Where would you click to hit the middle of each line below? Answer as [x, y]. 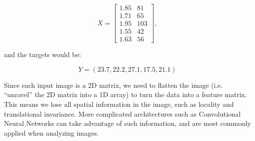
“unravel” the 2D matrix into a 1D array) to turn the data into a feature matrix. [126, 94]
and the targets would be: [43, 54]
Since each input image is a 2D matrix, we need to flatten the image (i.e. [113, 85]
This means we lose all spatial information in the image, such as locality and [119, 104]
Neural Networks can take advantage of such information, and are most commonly [127, 123]
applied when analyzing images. [51, 132]
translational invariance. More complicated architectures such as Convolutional [122, 113]
